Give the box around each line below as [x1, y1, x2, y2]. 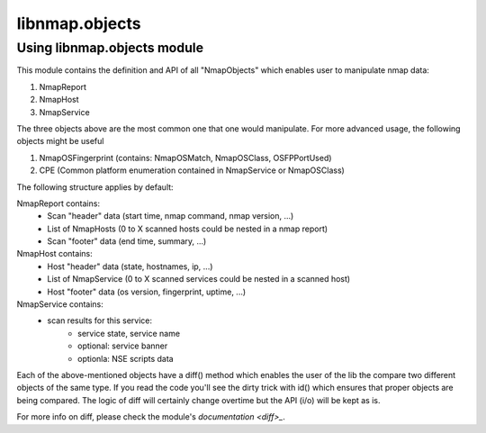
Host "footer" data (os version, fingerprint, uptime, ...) [47, 286, 247, 297]
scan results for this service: [47, 315, 153, 326]
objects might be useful [16, 136, 104, 147]
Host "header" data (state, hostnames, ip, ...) [47, 261, 213, 272]
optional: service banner [77, 340, 168, 351]
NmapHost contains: [16, 248, 94, 259]
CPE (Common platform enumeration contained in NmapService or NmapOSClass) [39, 165, 346, 176]
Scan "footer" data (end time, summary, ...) [47, 236, 207, 247]
